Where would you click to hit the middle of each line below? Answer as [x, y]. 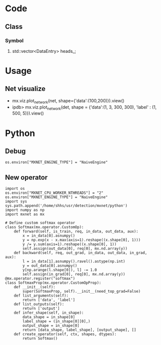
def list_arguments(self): [41, 296]
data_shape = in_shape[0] [49, 317]
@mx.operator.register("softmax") [40, 279]
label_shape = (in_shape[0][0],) [57, 322]
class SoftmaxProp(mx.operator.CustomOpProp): [53, 283]
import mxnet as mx [25, 214]
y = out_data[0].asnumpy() [50, 266]
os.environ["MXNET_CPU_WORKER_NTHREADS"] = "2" [54, 193]
